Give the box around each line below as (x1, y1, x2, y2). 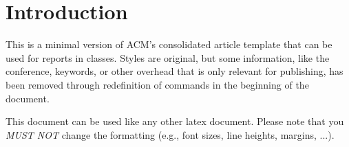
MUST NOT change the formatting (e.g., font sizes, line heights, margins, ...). (6, 127, 335, 142)
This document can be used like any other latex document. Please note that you (6, 114, 344, 128)
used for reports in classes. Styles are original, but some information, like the (6, 50, 330, 65)
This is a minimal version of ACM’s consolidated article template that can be (6, 37, 332, 52)
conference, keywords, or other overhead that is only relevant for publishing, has (6, 64, 343, 78)
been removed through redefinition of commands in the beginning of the (6, 77, 309, 91)
